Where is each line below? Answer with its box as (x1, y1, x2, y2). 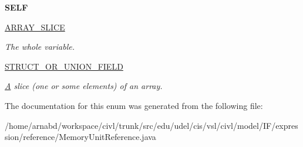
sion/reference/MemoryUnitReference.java (5, 131, 156, 143)
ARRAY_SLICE (5, 20, 65, 33)
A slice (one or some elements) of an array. (5, 80, 163, 92)
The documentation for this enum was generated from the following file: (5, 99, 263, 111)
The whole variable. (5, 40, 75, 53)
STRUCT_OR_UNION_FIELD (5, 60, 123, 72)
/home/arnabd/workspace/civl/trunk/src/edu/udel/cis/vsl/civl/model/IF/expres (5, 119, 298, 131)
